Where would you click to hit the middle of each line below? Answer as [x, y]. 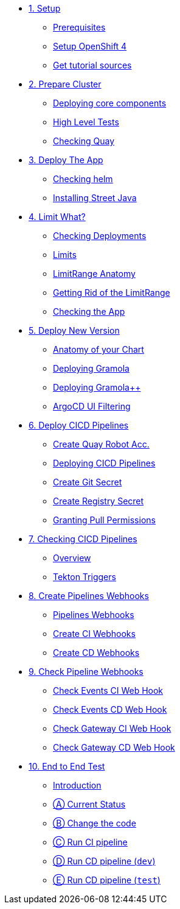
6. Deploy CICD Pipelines [79, 425]
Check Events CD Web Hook [110, 709]
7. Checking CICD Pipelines [83, 539]
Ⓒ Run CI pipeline [90, 842]
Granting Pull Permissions [104, 520]
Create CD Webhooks [96, 653]
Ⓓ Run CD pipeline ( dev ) [104, 861]
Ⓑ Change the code [95, 823]
